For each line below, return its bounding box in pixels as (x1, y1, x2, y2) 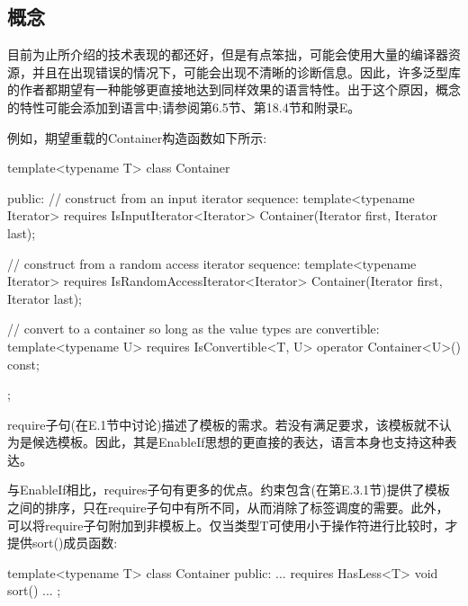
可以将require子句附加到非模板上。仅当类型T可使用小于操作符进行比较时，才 (7, 515, 458, 534)
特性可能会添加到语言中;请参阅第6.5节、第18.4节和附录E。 (19, 97, 361, 116)
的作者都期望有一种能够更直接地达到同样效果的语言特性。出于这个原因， (7, 80, 436, 99)
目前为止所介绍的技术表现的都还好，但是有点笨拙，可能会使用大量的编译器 (7, 45, 448, 64)
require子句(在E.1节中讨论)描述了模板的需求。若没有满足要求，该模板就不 (7, 414, 439, 433)
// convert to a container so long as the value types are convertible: (7, 319, 380, 338)
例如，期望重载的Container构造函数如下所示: (7, 128, 267, 147)
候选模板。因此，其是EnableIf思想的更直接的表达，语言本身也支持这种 (31, 432, 445, 451)
